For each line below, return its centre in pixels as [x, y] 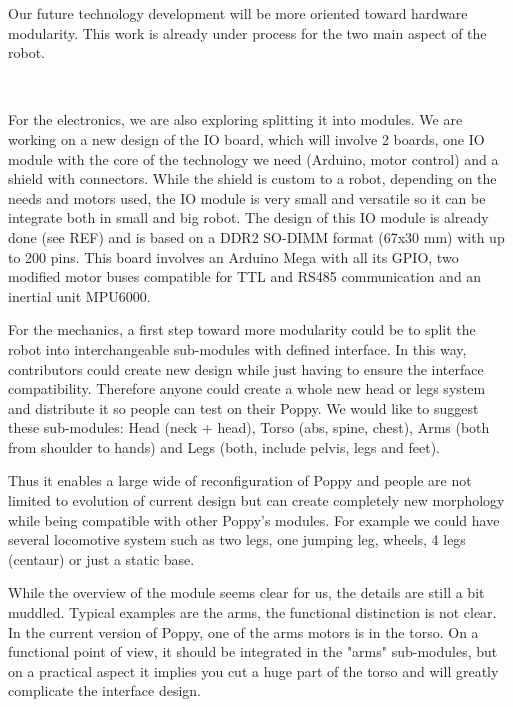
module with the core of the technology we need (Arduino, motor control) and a [253, 158]
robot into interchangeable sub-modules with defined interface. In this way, [237, 348]
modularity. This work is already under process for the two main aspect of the [247, 32]
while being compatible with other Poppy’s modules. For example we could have [254, 519]
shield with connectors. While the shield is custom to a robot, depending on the [252, 178]
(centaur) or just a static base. [101, 558]
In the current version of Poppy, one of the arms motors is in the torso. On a [243, 631]
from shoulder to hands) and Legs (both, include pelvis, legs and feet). [224, 446]
